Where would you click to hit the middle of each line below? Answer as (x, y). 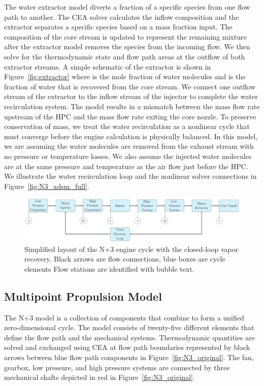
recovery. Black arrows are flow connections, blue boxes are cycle (125, 259)
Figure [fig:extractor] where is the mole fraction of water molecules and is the (125, 76)
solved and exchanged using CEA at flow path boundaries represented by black (127, 347)
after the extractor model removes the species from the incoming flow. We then (127, 46)
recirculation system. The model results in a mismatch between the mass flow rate (132, 106)
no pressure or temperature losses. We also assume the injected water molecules (128, 156)
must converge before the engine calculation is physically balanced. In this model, (131, 136)
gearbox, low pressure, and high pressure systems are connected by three (117, 367)
